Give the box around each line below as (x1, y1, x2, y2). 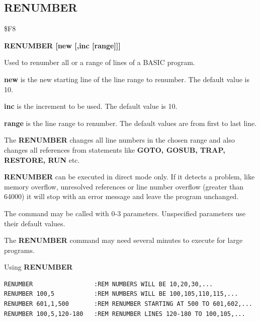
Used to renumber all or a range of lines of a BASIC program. (4, 57, 195, 68)
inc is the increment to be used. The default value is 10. (4, 101, 178, 111)
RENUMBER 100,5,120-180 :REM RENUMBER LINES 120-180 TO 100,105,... (4, 310, 245, 317)
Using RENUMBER (4, 262, 73, 272)
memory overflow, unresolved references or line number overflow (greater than (4, 181, 244, 191)
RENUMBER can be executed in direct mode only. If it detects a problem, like (4, 171, 255, 182)
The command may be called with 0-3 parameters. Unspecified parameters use (4, 208, 245, 218)
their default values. (4, 218, 65, 228)
